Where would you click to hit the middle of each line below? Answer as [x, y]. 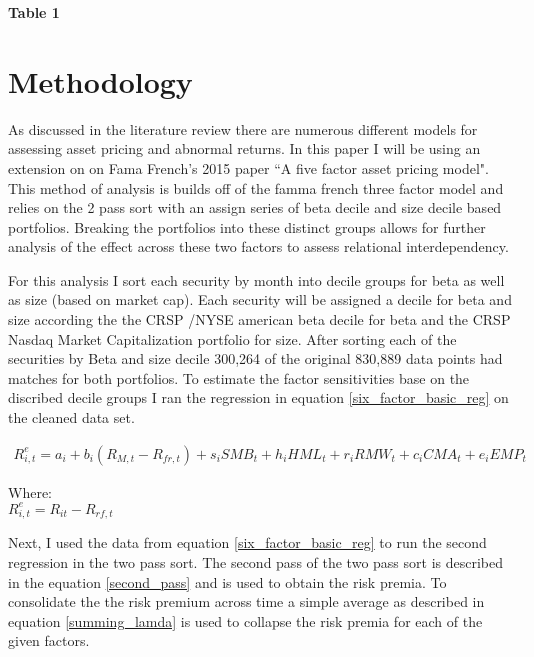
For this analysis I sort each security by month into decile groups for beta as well [256, 279]
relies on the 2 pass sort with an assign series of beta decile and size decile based [255, 207]
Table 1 [34, 12]
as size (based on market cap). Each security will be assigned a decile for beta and [260, 299]
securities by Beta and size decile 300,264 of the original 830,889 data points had [255, 358]
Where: [30, 491]
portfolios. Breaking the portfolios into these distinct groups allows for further [247, 226]
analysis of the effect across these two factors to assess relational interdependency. [258, 246]
